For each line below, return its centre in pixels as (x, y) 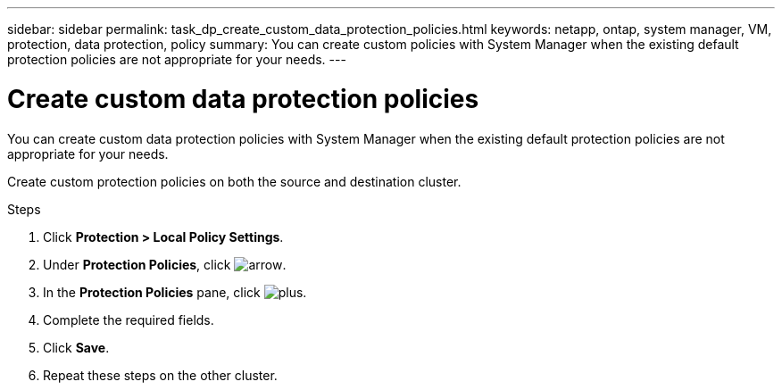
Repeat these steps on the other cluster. (160, 375)
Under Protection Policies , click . (165, 264)
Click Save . (76, 347)
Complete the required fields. (129, 319)
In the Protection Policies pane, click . (175, 292)
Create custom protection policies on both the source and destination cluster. (234, 181)
